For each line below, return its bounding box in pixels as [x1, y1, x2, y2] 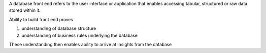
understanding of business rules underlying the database [21, 32, 138, 38]
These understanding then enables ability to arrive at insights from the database [9, 41, 172, 47]
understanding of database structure [21, 26, 96, 31]
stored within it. [9, 7, 41, 13]
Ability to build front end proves [9, 16, 73, 22]
